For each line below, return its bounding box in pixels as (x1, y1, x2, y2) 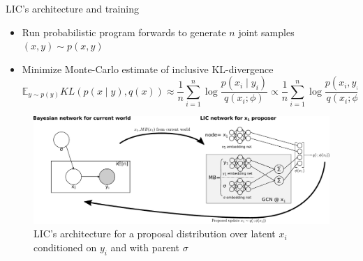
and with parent (110, 239, 180, 254)
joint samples (238, 24, 295, 39)
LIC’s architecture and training (6, 1, 139, 15)
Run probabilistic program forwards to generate (22, 24, 226, 39)
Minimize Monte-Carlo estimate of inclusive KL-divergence (22, 61, 274, 76)
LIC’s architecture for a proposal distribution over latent (34, 226, 276, 241)
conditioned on (34, 239, 97, 254)
